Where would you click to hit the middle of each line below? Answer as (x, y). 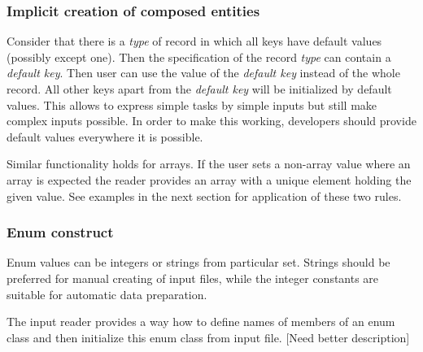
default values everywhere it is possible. (105, 136)
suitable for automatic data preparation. (107, 294)
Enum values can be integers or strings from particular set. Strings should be (198, 262)
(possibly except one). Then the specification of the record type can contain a (199, 56)
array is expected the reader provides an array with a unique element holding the (209, 179)
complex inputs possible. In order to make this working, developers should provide (211, 121)
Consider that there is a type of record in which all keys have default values (194, 41)
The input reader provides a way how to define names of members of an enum (201, 322)
